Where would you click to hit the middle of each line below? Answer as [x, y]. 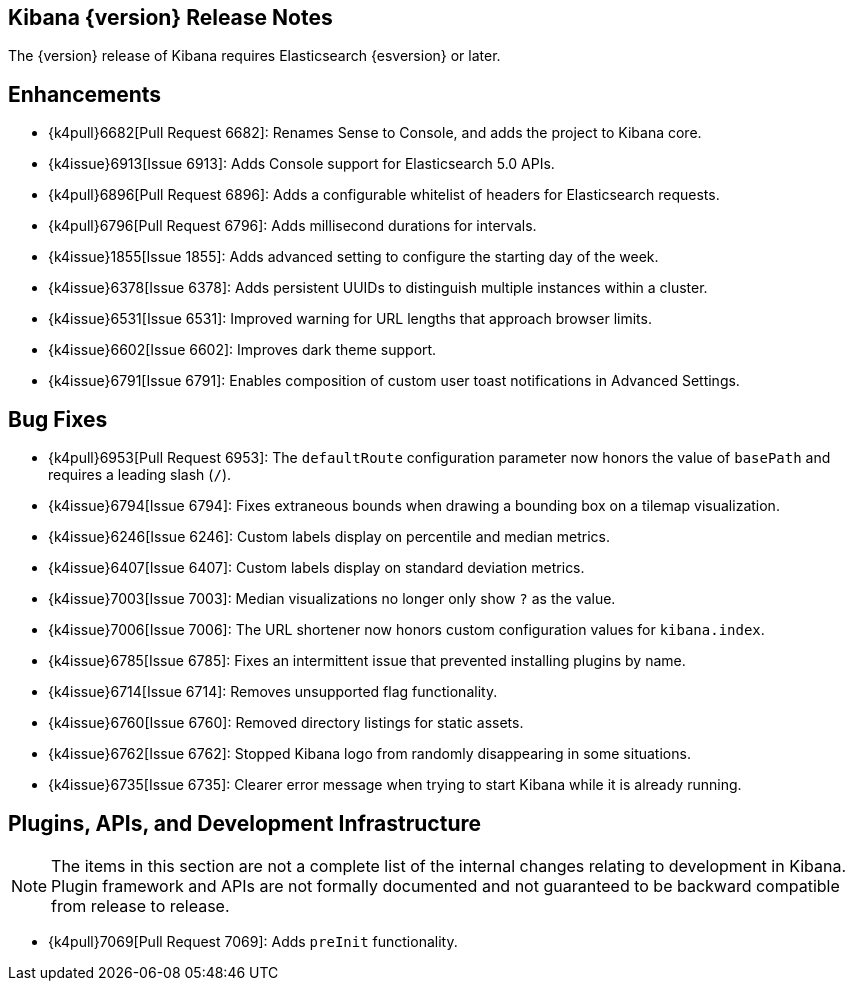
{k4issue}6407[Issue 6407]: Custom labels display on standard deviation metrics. [316, 568]
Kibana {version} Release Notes [170, 17]
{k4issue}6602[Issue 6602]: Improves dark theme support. [242, 350]
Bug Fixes [58, 419]
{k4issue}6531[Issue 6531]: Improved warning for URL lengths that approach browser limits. [350, 319]
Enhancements [85, 94]
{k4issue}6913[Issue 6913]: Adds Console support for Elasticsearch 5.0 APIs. [301, 164]
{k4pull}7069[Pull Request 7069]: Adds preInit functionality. [253, 941]
